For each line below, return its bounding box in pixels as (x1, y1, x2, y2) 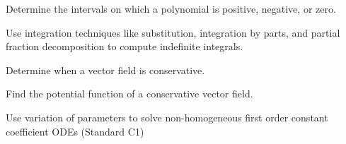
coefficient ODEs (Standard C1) (6, 124, 144, 138)
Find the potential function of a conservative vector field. (6, 86, 253, 101)
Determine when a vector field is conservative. (6, 62, 205, 77)
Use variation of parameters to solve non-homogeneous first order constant (6, 109, 328, 124)
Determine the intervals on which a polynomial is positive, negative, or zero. (6, 1, 336, 16)
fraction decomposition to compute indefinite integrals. (6, 39, 243, 54)
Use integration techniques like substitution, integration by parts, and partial (6, 25, 340, 40)
